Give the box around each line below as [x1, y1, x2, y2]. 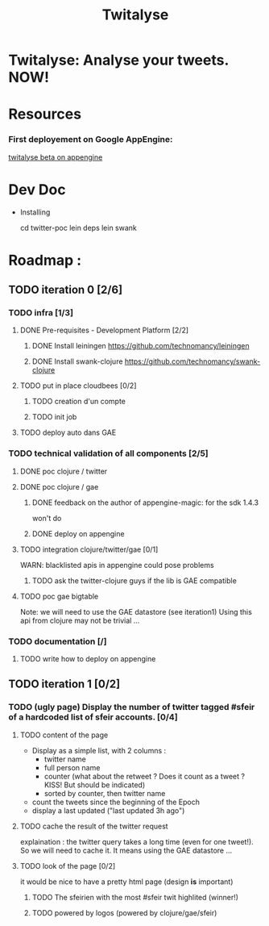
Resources [8, 105, 82, 123]
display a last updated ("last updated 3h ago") [31, 805, 185, 815]
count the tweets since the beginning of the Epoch [31, 797, 200, 807]
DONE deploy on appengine [31, 528, 125, 538]
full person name [43, 762, 101, 772]
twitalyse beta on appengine [8, 152, 103, 162]
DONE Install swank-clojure [31, 357, 123, 366]
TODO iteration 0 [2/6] [8, 283, 123, 297]
